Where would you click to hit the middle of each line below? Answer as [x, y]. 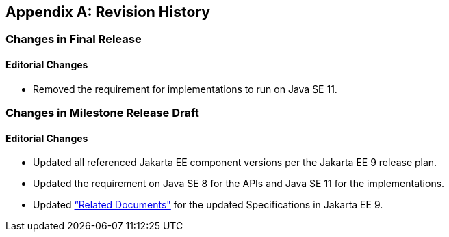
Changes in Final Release [74, 39]
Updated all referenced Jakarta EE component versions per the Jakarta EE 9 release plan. [235, 163]
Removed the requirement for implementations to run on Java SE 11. [185, 89]
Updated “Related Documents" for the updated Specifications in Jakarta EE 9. [208, 205]
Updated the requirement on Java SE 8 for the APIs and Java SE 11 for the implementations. [239, 184]
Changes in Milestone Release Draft [102, 113]
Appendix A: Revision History [108, 12]
